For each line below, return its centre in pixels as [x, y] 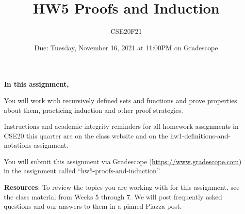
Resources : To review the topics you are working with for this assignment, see [122, 187]
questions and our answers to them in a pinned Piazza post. [93, 206]
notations [18, 145]
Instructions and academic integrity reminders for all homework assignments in [121, 126]
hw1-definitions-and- [200, 135]
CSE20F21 [126, 31]
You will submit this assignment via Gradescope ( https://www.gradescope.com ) [123, 161]
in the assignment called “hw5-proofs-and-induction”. [82, 171]
